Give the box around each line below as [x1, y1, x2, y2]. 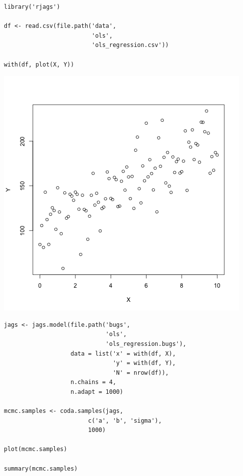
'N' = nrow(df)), [112, 369, 169, 376]
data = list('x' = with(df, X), [71, 350, 176, 357]
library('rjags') [4, 3, 60, 10]
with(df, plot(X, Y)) [4, 61, 74, 68]
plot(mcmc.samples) [4, 446, 67, 453]
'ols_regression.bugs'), [105, 340, 187, 347]
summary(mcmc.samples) [4, 465, 78, 472]
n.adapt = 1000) [71, 388, 123, 395]
